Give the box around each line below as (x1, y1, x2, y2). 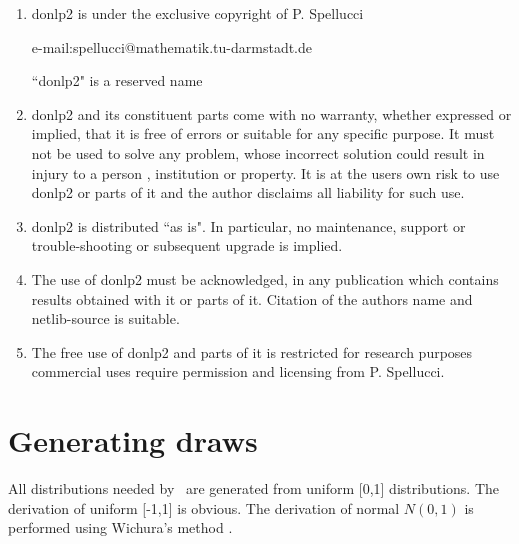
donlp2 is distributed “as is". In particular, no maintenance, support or (31, 215, 466, 236)
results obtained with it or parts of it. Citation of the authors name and (31, 288, 473, 309)
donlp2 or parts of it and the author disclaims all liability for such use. (31, 182, 465, 203)
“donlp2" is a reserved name (31, 70, 203, 91)
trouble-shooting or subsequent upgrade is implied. (31, 235, 343, 256)
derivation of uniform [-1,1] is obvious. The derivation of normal (8, 497, 400, 518)
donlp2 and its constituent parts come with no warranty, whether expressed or (31, 103, 512, 124)
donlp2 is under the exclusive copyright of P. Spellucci (31, 3, 364, 23)
